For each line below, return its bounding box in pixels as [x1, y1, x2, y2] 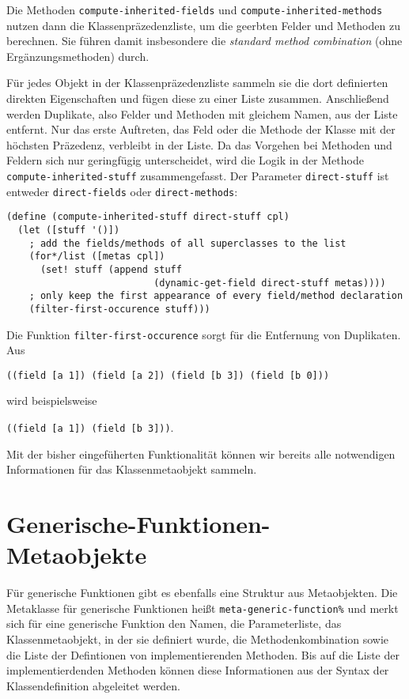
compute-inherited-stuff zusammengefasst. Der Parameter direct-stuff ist [6, 168, 389, 183]
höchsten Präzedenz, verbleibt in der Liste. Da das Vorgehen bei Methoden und [6, 136, 392, 153]
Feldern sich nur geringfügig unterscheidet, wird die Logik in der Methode [6, 152, 364, 168]
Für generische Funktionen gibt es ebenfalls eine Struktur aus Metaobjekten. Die [6, 584, 398, 601]
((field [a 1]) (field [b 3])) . [6, 419, 174, 436]
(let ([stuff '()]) [17, 224, 120, 236]
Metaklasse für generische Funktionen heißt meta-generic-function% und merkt [6, 599, 399, 616]
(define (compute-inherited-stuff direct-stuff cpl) [6, 211, 290, 223]
